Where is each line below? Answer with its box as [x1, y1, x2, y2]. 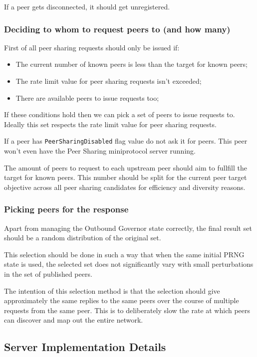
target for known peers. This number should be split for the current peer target [4, 172, 247, 182]
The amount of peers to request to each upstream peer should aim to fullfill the [4, 162, 247, 173]
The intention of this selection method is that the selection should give [4, 285, 220, 296]
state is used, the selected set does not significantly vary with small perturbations [4, 259, 254, 269]
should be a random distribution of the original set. [4, 232, 161, 243]
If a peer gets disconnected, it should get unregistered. [4, 1, 170, 11]
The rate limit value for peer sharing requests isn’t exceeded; [15, 76, 202, 86]
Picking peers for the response [4, 203, 129, 215]
